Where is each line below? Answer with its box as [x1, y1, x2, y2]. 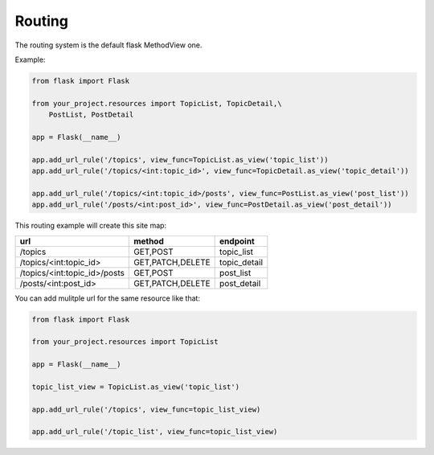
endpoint [219, 236, 255, 247]
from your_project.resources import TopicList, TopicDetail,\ [31, 99, 282, 108]
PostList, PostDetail [48, 110, 134, 120]
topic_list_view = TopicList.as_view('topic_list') [31, 382, 240, 391]
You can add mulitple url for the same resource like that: [14, 293, 201, 303]
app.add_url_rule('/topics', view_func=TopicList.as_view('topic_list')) [31, 155, 329, 164]
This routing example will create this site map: [14, 221, 167, 231]
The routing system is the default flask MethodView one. [14, 40, 203, 50]
